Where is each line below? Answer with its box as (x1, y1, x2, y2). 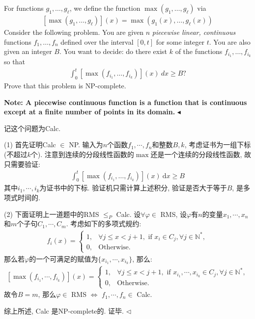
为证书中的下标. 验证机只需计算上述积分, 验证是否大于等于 (39, 183, 227, 193)
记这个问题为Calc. (4, 123, 61, 133)
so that (4, 56, 25, 67)
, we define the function (69, 3, 141, 13)
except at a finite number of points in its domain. (4, 106, 175, 117)
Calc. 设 (116, 209, 141, 219)
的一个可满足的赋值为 (29, 253, 98, 264)
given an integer (4, 46, 52, 56)
